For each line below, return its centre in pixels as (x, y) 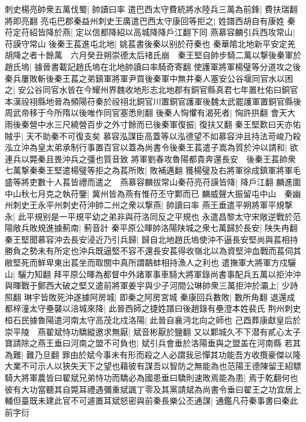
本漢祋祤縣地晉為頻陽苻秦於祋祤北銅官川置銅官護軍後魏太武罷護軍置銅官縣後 (153, 101)
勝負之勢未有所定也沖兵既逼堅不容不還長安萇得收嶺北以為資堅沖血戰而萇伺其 (153, 251)
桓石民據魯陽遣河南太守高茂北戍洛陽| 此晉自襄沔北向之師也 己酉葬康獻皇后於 (153, 320)
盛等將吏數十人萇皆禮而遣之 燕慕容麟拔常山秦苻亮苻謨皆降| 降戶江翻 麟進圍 (153, 181)
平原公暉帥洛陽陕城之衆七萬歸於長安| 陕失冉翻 (209, 228)
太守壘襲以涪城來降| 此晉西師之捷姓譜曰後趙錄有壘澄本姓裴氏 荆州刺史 (165, 308)
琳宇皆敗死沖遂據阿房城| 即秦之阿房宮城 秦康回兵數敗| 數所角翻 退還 (155, 297)
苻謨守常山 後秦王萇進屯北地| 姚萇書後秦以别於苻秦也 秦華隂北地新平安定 (146, 43)
